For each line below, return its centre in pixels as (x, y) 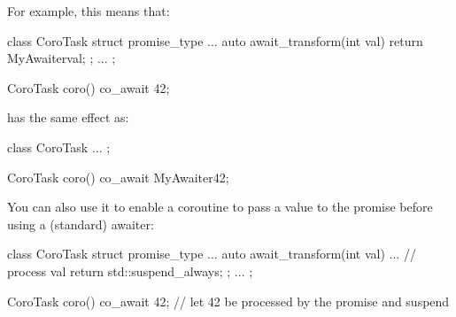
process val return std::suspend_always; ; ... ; (130, 271)
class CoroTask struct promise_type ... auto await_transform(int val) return (215, 40)
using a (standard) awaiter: (81, 224)
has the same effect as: (68, 117)
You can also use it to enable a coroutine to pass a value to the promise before (220, 207)
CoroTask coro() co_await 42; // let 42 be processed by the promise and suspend (228, 301)
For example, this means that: (89, 11)
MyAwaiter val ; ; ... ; (62, 58)
